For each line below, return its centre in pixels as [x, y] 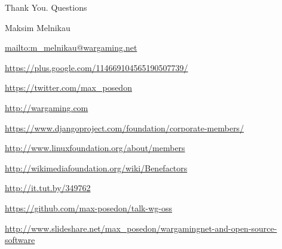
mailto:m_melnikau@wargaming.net [71, 47]
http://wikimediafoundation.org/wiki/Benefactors [96, 167]
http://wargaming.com [47, 107]
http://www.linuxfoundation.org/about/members [95, 148]
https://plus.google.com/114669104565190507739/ [96, 67]
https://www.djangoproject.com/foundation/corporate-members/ [125, 127]
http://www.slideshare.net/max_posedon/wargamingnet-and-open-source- [141, 228]
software [20, 240]
